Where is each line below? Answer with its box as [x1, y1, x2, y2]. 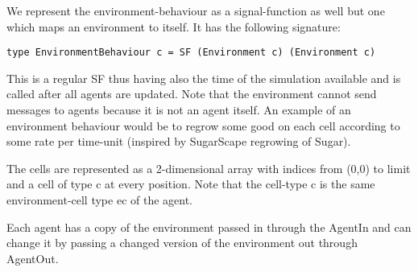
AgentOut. [6, 249, 59, 266]
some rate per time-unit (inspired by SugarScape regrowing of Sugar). [6, 133, 351, 150]
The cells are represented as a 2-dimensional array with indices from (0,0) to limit [6, 159, 411, 176]
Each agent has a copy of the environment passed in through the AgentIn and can [6, 218, 412, 235]
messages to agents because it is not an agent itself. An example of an [6, 101, 351, 118]
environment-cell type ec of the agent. [6, 192, 193, 208]
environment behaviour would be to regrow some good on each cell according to [6, 117, 400, 134]
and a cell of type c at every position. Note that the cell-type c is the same [6, 175, 375, 192]
